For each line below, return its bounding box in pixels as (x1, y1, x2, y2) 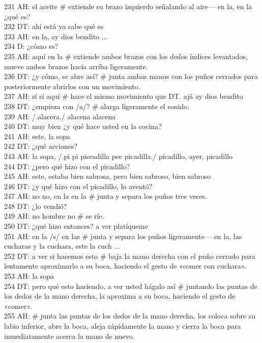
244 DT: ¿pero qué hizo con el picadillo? (4, 161, 130, 171)
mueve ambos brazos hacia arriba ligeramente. (4, 61, 148, 71)
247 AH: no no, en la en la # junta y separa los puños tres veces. (4, 191, 208, 201)
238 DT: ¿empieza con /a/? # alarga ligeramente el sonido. (4, 100, 190, 111)
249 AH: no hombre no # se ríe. (4, 210, 104, 221)
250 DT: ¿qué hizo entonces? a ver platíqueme (4, 221, 148, 231)
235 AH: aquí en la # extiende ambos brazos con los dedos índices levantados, (4, 50, 248, 61)
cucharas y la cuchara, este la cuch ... (4, 241, 121, 251)
